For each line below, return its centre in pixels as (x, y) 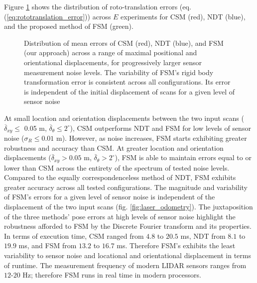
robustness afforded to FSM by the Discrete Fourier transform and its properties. (128, 226)
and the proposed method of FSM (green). (69, 26)
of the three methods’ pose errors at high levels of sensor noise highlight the (120, 216)
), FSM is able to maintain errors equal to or (183, 157)
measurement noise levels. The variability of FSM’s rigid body (119, 72)
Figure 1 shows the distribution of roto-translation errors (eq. (98, 6)
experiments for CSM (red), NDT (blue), (183, 16)
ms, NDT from (203, 236)
